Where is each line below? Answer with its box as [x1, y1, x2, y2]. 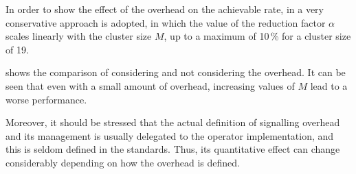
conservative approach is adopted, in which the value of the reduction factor [5, 15, 326, 29]
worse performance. [5, 92, 87, 106]
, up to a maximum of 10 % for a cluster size [164, 29, 351, 43]
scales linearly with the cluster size [5, 29, 152, 43]
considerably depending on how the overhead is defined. [5, 155, 240, 169]
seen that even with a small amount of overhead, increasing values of [5, 78, 295, 92]
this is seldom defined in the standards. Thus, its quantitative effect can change [5, 142, 340, 156]
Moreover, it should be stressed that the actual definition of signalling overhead [5, 115, 340, 129]
